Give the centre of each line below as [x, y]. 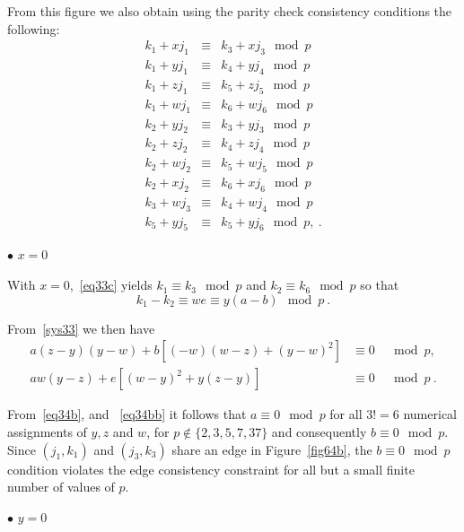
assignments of [47, 431]
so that [380, 285]
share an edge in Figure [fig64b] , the [272, 449]
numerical [430, 414]
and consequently [319, 431]
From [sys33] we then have [81, 328]
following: [34, 28]
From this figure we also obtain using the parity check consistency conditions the [230, 11]
